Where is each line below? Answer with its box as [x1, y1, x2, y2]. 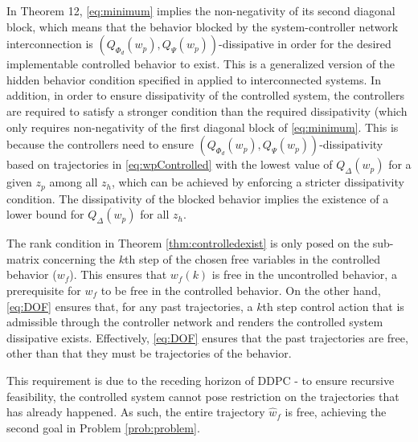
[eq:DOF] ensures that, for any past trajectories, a [6, 297, 253, 314]
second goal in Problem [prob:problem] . [6, 419, 200, 436]
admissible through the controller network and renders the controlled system [6, 313, 383, 330]
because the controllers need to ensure [6, 136, 194, 153]
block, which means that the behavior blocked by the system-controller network [6, 18, 399, 35]
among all [49, 174, 98, 190]
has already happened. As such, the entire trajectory [6, 403, 265, 420]
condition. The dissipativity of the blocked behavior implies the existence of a [6, 190, 389, 207]
